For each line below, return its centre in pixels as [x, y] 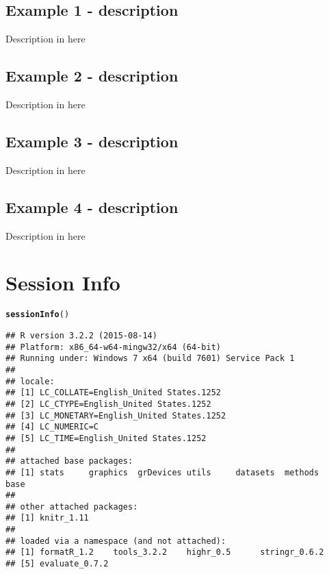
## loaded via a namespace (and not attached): [116, 541]
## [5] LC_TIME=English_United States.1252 [106, 438]
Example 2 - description [92, 76]
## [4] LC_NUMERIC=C [52, 427]
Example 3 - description [92, 141]
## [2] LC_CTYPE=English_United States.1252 [108, 404]
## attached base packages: [69, 461]
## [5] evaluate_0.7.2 [57, 564]
